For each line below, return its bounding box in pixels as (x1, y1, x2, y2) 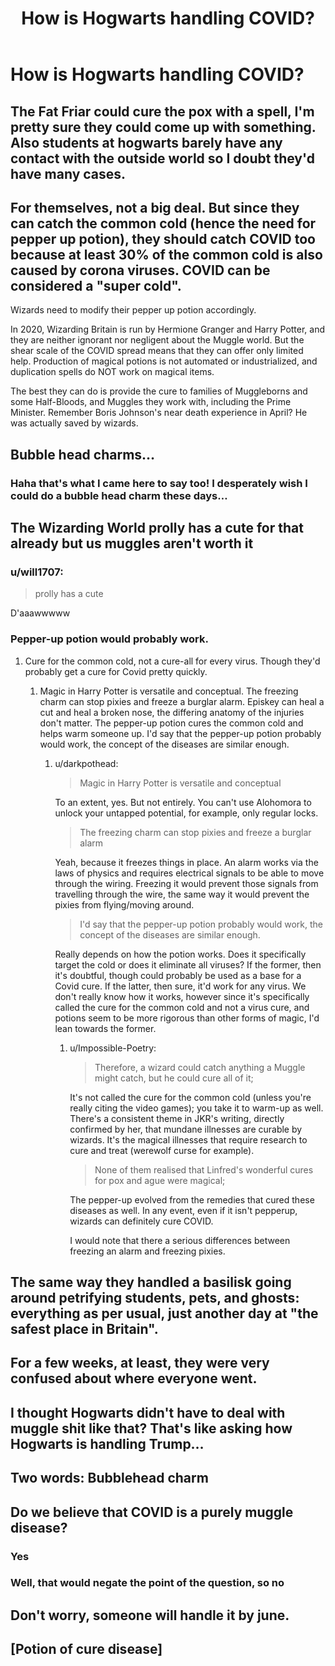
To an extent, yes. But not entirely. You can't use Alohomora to (54, 796, 312, 808)
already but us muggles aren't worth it (10, 535, 254, 552)
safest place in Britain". (10, 1321, 159, 1338)
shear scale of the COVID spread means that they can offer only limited (10, 345, 304, 357)
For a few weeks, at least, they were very (10, 1355, 270, 1372)
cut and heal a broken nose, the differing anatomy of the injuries (39, 706, 305, 718)
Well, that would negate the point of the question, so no (10, 1576, 285, 1590)
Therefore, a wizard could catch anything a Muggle (94, 1061, 306, 1073)
